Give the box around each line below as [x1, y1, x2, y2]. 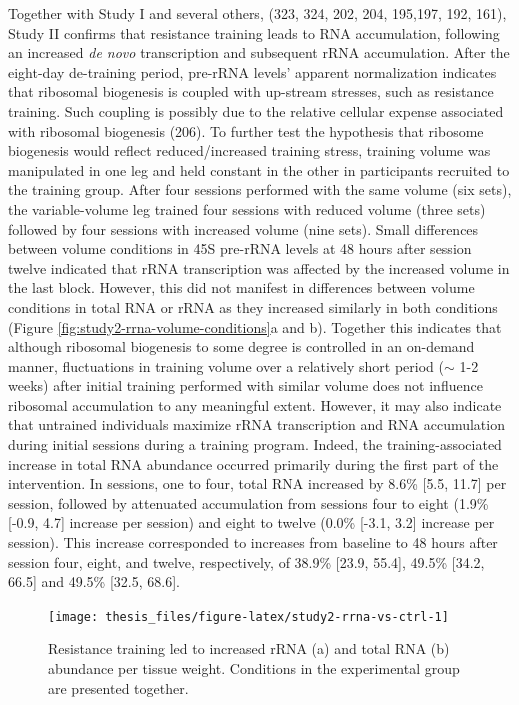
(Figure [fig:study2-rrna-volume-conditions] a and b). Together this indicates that [8, 316, 502, 337]
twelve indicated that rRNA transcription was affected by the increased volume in [8, 257, 510, 278]
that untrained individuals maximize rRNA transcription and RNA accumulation [8, 414, 505, 435]
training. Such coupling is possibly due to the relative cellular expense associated [8, 100, 504, 121]
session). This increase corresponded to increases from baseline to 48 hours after [8, 532, 498, 553]
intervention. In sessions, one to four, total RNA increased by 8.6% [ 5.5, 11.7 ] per [8, 473, 507, 494]
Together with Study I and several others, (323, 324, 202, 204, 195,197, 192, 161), [8, 3, 507, 23]
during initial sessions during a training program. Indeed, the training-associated [8, 434, 502, 455]
